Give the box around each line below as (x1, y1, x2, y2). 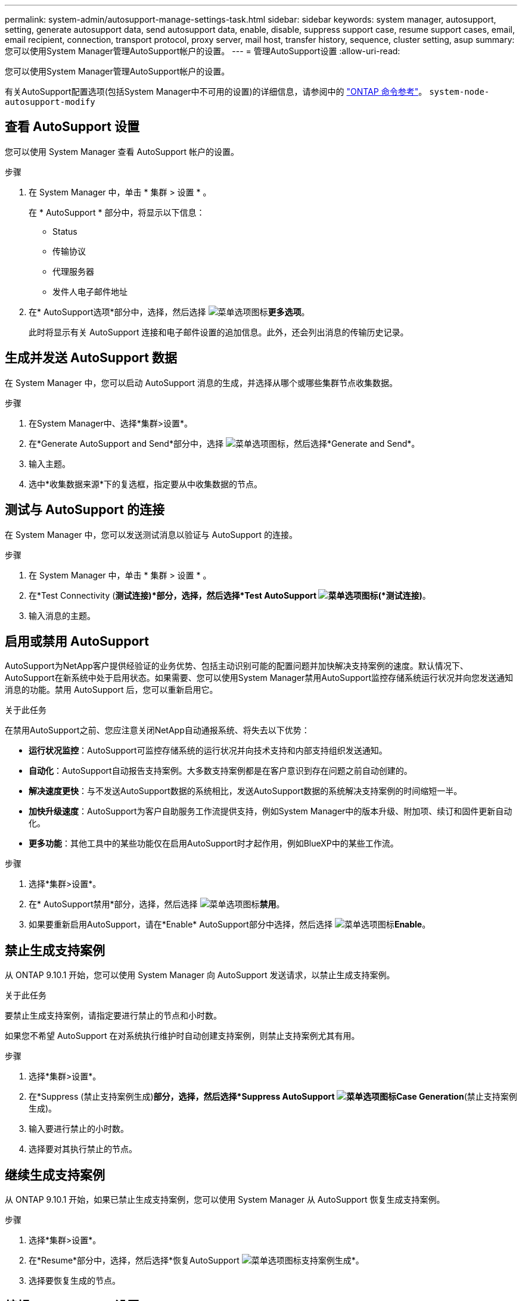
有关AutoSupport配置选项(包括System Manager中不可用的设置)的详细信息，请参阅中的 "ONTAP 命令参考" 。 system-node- (5, 86, 490, 97)
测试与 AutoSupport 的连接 (5, 502, 164, 518)
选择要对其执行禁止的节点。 (29, 1144, 137, 1154)
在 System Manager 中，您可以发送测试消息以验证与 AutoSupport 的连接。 (5, 529, 298, 540)
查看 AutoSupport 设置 (5, 119, 139, 135)
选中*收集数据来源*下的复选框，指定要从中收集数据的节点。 (29, 478, 263, 489)
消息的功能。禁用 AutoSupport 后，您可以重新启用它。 (5, 684, 218, 695)
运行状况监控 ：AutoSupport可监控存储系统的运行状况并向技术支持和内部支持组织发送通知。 (29, 745, 387, 756)
